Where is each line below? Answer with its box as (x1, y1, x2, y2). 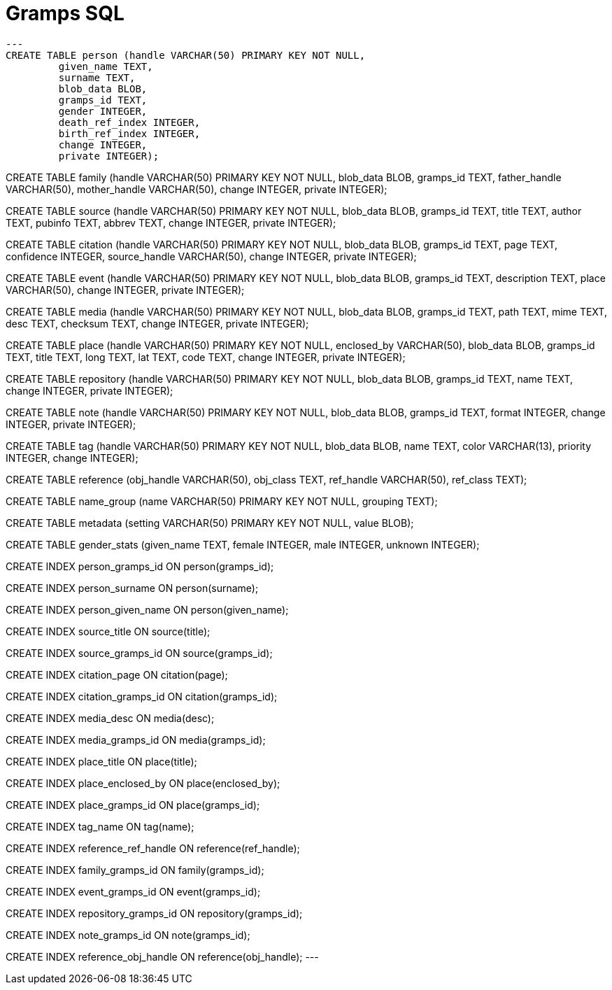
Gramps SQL (6, 1, 124, 25)
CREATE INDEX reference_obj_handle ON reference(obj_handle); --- (6, 950, 319, 963)
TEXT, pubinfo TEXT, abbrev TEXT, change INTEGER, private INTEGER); (6, 216, 336, 229)
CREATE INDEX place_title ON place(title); (6, 755, 197, 768)
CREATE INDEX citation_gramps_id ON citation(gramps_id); (6, 690, 278, 702)
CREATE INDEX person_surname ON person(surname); (6, 581, 259, 594)
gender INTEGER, (58, 105, 148, 117)
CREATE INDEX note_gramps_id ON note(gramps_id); (6, 928, 250, 941)
